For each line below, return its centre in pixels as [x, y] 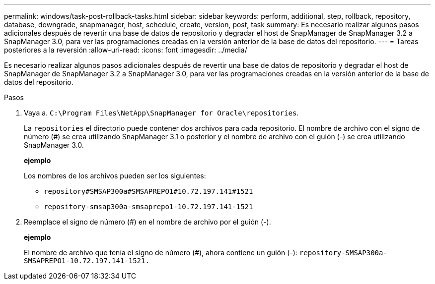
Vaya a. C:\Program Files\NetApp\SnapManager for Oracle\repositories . [161, 113]
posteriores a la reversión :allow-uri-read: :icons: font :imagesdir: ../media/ [126, 50]
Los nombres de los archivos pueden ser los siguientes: [115, 176]
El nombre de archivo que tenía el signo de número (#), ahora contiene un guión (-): [161, 253]
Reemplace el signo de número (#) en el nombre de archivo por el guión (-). [147, 222]
